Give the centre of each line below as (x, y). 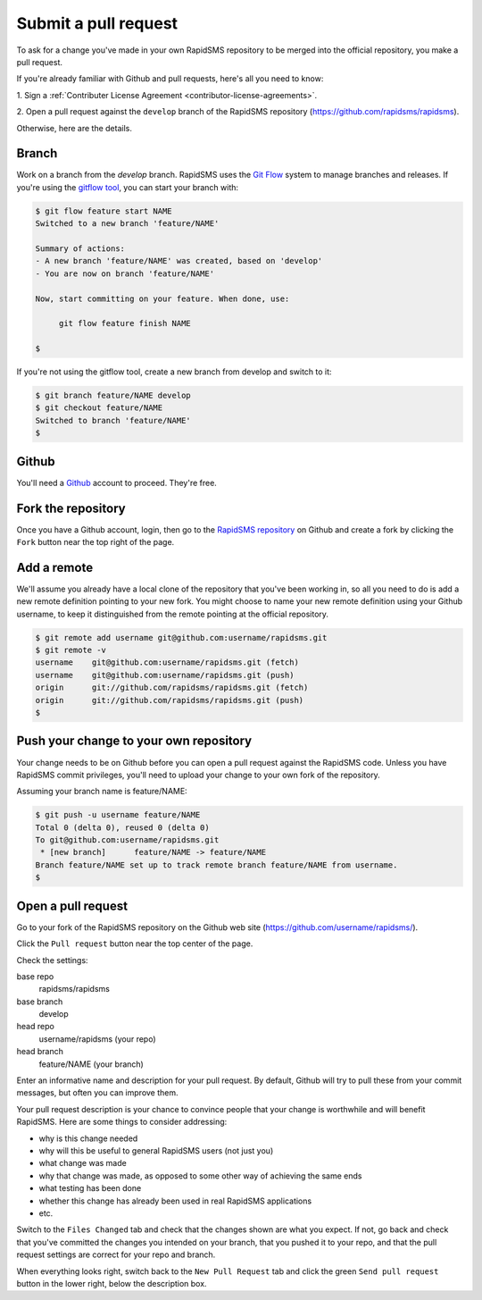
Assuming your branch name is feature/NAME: (102, 792)
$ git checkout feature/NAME (99, 408)
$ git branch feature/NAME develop (113, 396)
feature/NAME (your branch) (91, 1064)
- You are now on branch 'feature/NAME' (125, 273)
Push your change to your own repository (134, 741)
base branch (40, 1002)
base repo (35, 976)
